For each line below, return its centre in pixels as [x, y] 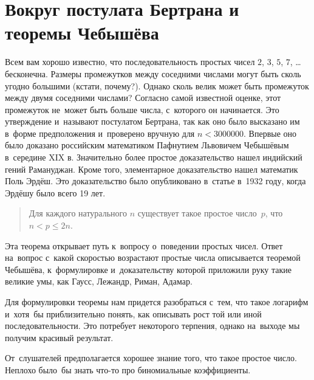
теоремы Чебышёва [82, 33]
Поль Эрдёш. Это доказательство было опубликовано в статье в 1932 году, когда [155, 181]
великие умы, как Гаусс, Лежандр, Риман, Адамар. [99, 281]
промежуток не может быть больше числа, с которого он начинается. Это [142, 109]
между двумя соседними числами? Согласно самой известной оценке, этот [143, 98]
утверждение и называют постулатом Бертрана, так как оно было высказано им [152, 121]
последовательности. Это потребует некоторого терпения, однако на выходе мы [152, 326]
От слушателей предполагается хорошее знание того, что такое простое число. [151, 358]
